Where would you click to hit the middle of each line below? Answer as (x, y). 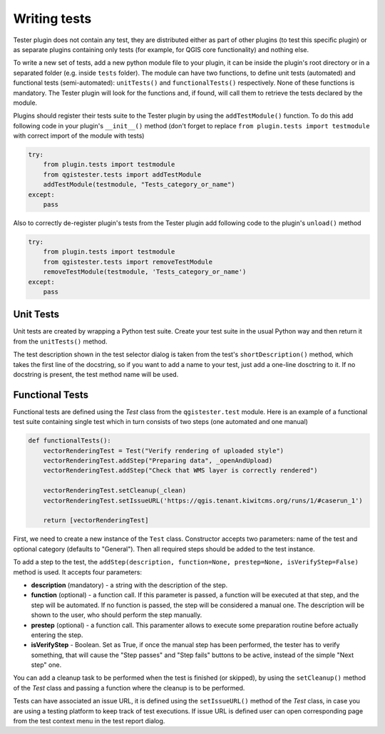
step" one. (46, 665)
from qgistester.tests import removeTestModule (128, 262)
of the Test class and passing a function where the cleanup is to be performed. (129, 688)
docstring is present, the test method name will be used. (96, 374)
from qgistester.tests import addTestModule (122, 174)
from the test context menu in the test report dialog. (89, 721)
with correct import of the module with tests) (79, 136)
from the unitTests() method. (60, 341)
